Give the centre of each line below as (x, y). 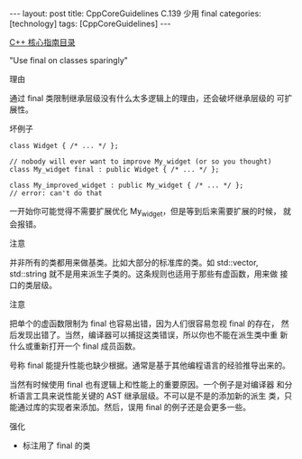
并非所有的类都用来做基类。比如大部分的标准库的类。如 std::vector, (134, 262)
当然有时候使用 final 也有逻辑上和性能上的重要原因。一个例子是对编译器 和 (147, 384)
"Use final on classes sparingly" (69, 60)
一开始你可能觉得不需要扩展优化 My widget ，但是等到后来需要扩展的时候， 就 (150, 212)
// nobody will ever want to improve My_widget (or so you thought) (141, 162)
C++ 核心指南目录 (42, 42)
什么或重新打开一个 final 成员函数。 (75, 346)
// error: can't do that (56, 193)
